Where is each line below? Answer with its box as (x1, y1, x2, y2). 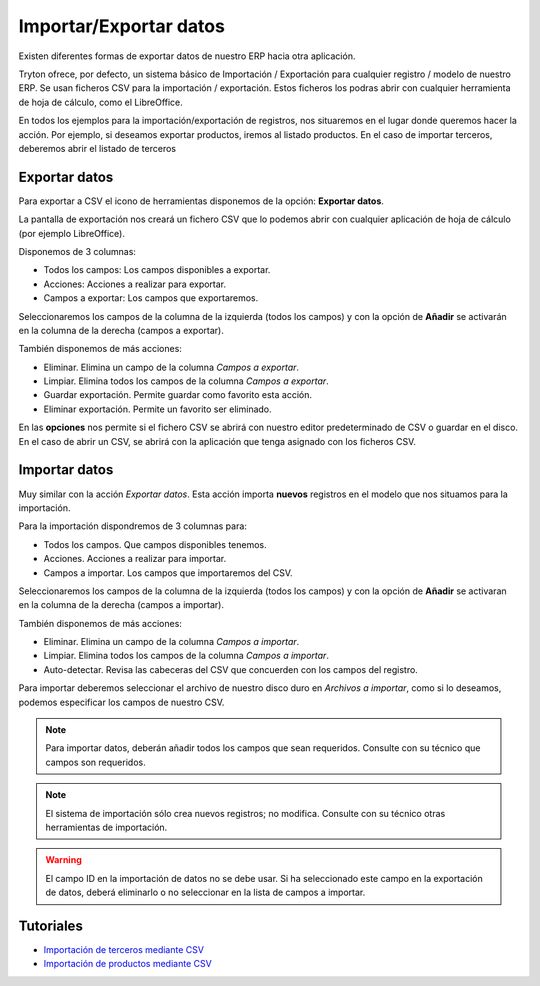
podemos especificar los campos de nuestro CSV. (18, 696, 225, 708)
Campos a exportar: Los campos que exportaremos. (43, 292, 259, 304)
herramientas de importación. (45, 821, 168, 833)
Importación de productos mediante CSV (43, 958, 212, 970)
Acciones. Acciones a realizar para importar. (43, 553, 227, 565)
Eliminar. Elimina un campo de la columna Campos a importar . (43, 636, 300, 648)
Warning (45, 854, 82, 866)
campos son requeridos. (45, 756, 146, 768)
